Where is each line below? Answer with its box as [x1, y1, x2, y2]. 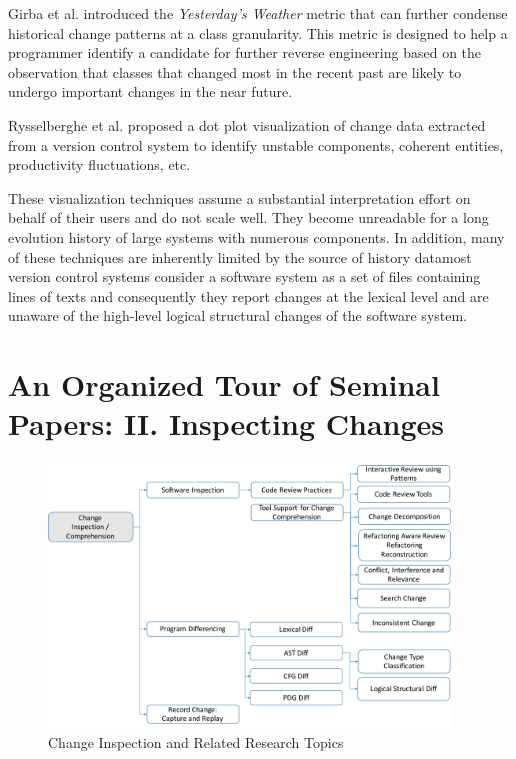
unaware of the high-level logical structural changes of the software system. [8, 305, 468, 326]
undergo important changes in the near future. [8, 81, 293, 102]
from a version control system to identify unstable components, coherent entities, [8, 134, 504, 155]
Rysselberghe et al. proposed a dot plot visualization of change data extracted [8, 114, 486, 135]
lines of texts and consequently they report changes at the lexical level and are [8, 285, 489, 306]
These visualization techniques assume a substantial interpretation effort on [8, 187, 471, 208]
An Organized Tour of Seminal [8, 364, 440, 405]
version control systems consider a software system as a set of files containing [8, 266, 481, 287]
